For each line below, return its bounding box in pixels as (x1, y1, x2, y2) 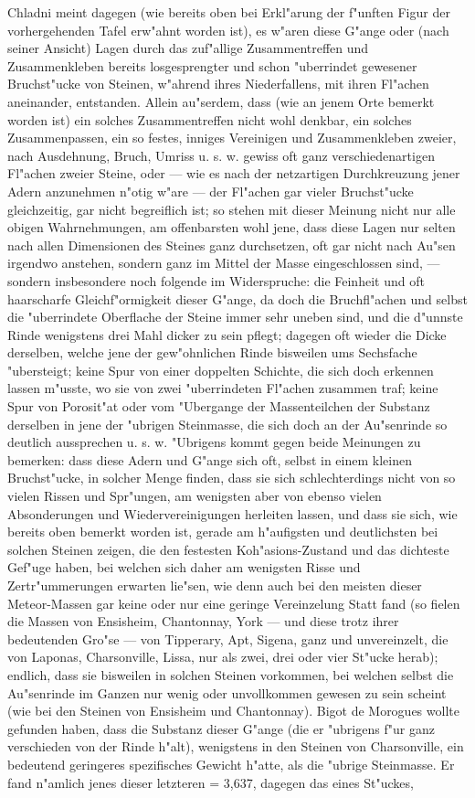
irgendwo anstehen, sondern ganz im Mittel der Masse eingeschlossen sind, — (7, 253, 440, 272)
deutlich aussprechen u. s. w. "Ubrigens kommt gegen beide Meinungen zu (7, 432, 421, 452)
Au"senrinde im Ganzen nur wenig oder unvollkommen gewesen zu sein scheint (7, 683, 447, 702)
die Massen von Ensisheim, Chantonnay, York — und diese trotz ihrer (7, 612, 399, 631)
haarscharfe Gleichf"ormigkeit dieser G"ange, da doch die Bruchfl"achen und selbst (7, 289, 468, 308)
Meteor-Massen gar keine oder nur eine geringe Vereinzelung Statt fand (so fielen (7, 593, 460, 612)
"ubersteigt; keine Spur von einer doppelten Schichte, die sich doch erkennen (7, 360, 434, 379)
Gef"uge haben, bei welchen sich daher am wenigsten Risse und (7, 558, 361, 577)
